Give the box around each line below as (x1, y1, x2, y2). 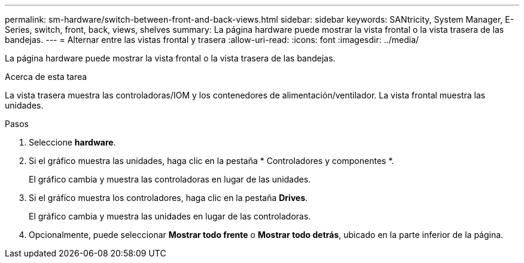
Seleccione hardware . (29, 137, 116, 147)
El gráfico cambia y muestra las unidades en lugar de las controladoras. (29, 211, 311, 221)
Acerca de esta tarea (5, 72, 87, 82)
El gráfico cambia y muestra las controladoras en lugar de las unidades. (29, 174, 311, 184)
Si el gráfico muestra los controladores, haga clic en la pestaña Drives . (29, 193, 308, 203)
